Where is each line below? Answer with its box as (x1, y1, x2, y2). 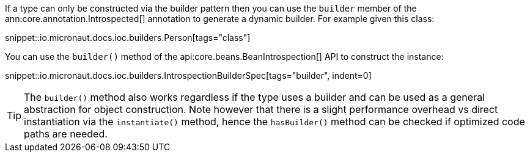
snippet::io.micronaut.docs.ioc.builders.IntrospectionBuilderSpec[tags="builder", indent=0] (5, 70, 372, 81)
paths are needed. (24, 128, 108, 140)
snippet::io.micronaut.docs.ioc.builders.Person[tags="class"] (5, 32, 251, 43)
